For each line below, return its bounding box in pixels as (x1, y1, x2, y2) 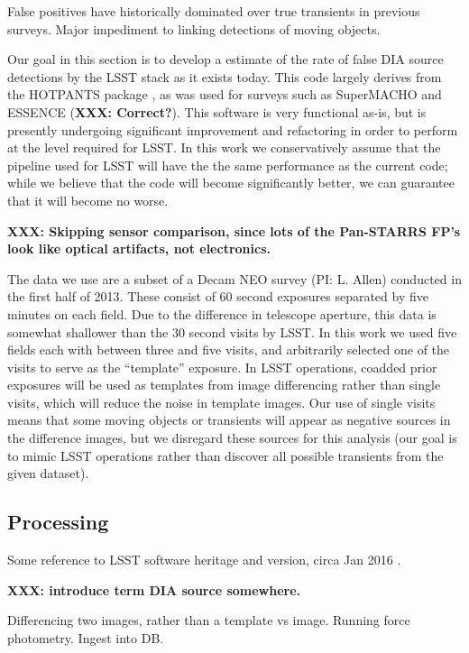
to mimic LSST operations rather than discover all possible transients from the (7, 446, 444, 464)
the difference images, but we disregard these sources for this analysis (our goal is (7, 428, 457, 447)
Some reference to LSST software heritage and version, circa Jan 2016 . (7, 550, 401, 569)
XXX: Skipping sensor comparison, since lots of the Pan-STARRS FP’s (7, 221, 461, 240)
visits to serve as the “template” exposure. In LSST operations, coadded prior (7, 357, 437, 376)
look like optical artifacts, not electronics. (7, 239, 271, 258)
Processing (7, 508, 109, 536)
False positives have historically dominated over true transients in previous (7, 2, 420, 20)
